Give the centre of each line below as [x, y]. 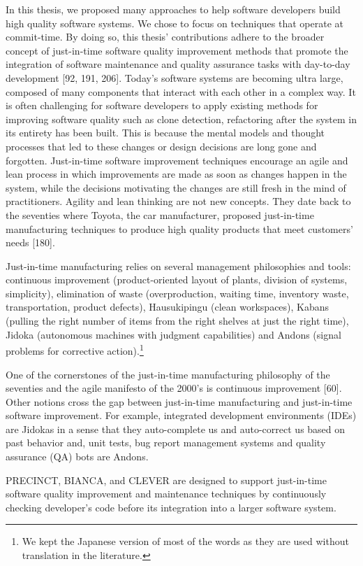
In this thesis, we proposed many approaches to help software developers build [173, 9]
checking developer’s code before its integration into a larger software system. [171, 507]
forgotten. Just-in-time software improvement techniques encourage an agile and [177, 160]
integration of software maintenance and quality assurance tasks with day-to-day [178, 64]
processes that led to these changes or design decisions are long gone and [161, 146]
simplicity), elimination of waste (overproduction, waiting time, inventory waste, [177, 293]
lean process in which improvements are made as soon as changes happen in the [176, 174]
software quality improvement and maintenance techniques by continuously [166, 494]
